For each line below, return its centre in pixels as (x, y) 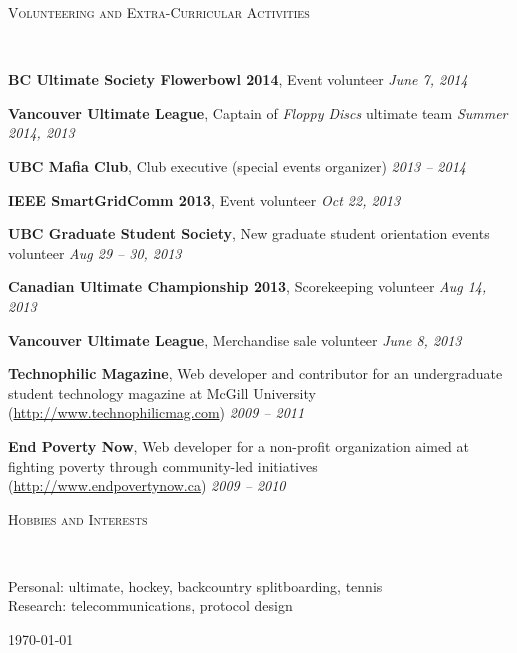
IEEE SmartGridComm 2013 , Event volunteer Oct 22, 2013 (204, 199)
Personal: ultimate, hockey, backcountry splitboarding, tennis (195, 585)
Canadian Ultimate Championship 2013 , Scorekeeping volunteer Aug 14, (247, 286)
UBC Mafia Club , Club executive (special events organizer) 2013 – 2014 (237, 165)
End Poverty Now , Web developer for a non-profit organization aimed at (238, 445)
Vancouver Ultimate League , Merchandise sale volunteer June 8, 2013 (235, 339)
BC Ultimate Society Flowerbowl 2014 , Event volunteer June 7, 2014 (238, 79)
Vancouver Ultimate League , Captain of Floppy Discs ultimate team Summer (258, 112)
